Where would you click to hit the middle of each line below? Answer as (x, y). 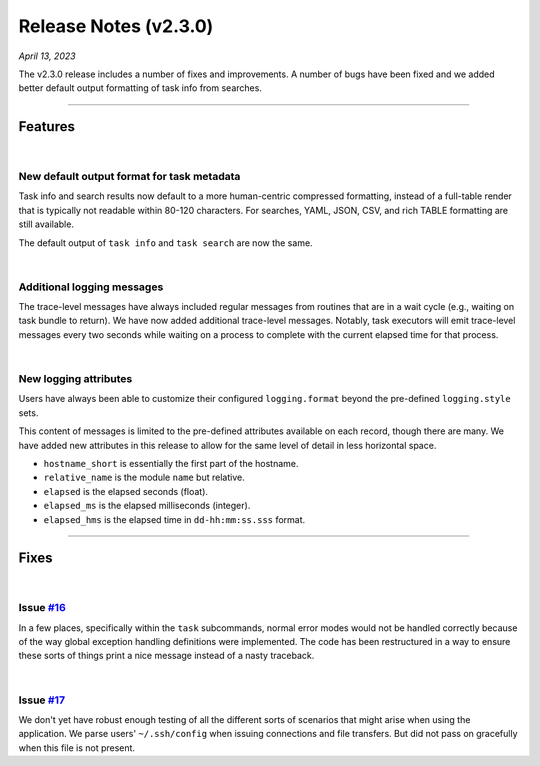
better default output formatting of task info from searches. (140, 88)
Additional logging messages (91, 287)
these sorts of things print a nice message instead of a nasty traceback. (166, 656)
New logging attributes (75, 379)
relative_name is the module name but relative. (144, 477)
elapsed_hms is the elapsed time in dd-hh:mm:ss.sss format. (174, 519)
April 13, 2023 (47, 56)
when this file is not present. (76, 747)
